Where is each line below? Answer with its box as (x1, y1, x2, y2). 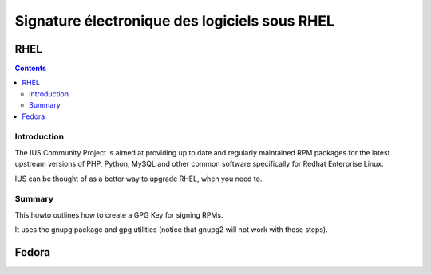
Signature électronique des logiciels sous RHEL (14, 12, 335, 29)
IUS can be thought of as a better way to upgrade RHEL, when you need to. (14, 174, 263, 183)
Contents (14, 64, 47, 73)
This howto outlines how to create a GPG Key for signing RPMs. (14, 210, 223, 219)
